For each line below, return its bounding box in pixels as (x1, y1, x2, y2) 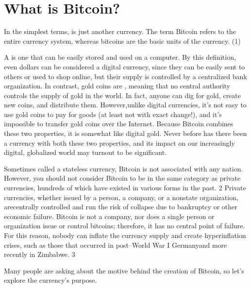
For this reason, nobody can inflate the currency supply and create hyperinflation (4, 230, 246, 240)
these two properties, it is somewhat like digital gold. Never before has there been (4, 128, 247, 138)
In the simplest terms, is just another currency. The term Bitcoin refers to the (4, 26, 236, 36)
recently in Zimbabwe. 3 (4, 249, 75, 259)
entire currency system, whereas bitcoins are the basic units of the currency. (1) (4, 35, 241, 46)
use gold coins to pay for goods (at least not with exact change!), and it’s (4, 109, 222, 119)
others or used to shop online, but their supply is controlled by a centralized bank (4, 71, 247, 81)
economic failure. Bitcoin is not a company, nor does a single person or (4, 211, 215, 221)
